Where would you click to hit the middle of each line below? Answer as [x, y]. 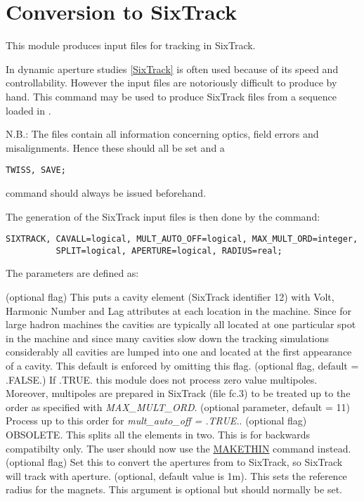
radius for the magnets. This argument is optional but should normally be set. [174, 489]
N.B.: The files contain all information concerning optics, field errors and [162, 134]
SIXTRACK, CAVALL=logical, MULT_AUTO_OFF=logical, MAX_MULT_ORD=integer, [182, 239]
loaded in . [28, 110]
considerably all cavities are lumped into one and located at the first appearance [179, 352]
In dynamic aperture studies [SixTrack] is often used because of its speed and [172, 69]
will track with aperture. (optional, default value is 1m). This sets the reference [176, 475]
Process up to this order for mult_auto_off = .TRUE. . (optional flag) [156, 421]
